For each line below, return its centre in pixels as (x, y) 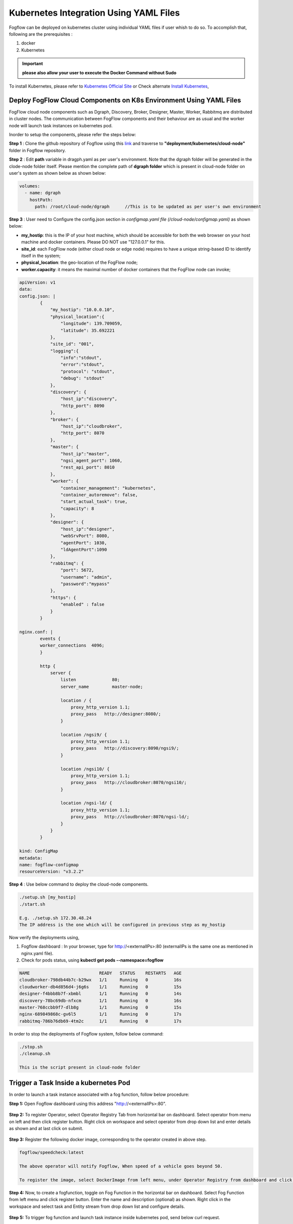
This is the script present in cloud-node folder (80, 1067)
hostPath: (41, 200)
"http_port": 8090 (82, 406)
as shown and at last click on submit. (46, 1128)
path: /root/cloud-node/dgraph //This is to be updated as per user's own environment (148, 207)
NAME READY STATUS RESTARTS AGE (100, 973)
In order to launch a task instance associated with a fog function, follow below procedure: (99, 1095)
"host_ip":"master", (85, 454)
